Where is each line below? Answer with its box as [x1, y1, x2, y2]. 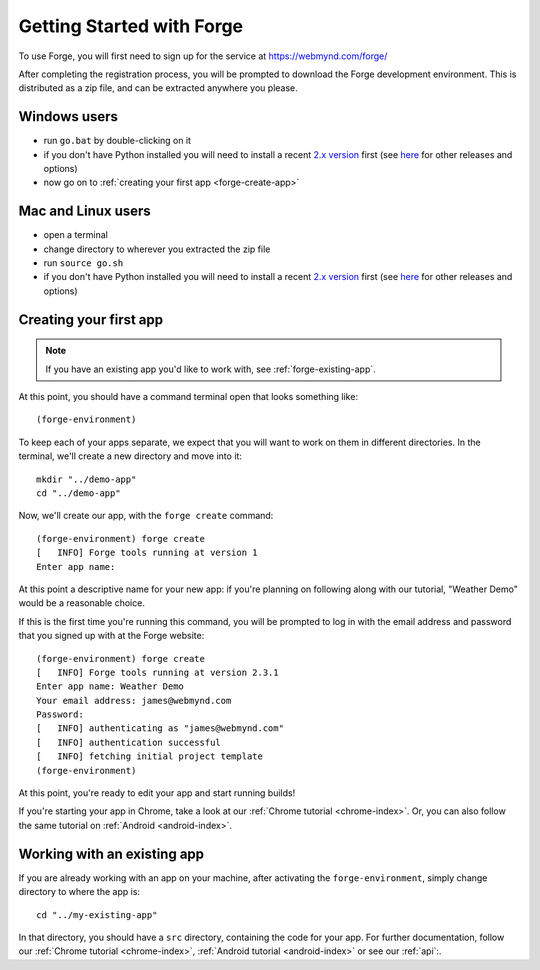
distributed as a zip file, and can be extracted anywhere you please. [18, 82, 299, 94]
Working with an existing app [18, 845, 205, 862]
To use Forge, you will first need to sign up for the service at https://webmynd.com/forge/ [18, 50, 388, 62]
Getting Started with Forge [18, 15, 244, 37]
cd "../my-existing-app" [36, 909, 158, 920]
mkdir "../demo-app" [36, 473, 137, 485]
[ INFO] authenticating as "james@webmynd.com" [36, 723, 285, 734]
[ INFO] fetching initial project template [36, 751, 264, 762]
